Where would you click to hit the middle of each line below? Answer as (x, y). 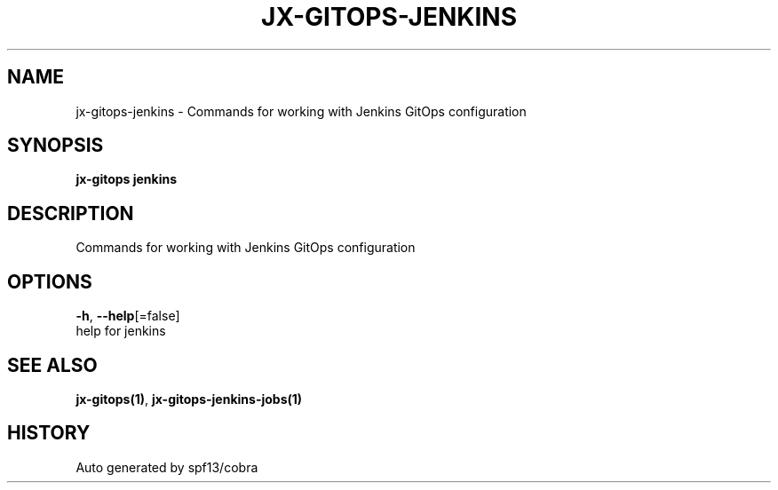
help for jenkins (121, 331)
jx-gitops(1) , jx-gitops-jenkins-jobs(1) (189, 399)
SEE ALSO (52, 365)
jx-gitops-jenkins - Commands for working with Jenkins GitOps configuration (301, 111)
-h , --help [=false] (128, 316)
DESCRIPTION (71, 213)
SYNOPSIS (56, 146)
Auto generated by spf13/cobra (167, 467)
